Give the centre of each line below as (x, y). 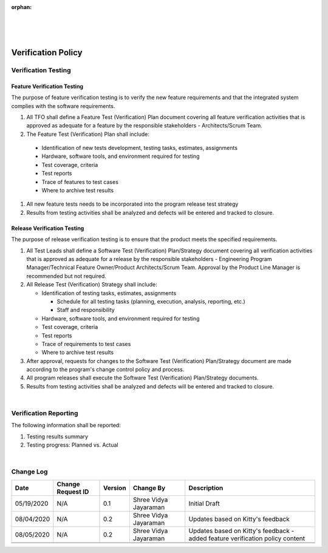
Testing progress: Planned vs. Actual (72, 445)
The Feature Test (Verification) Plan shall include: (88, 134)
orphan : (22, 7)
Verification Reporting (45, 413)
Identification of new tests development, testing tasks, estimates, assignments (140, 148)
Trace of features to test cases (80, 182)
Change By (149, 487)
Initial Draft (204, 503)
